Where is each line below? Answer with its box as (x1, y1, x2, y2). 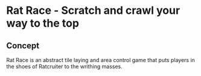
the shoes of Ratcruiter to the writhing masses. (6, 63, 123, 70)
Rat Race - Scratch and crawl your (6, 4, 180, 17)
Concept (6, 40, 40, 51)
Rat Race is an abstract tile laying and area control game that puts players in (6, 57, 195, 63)
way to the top (6, 16, 80, 30)
